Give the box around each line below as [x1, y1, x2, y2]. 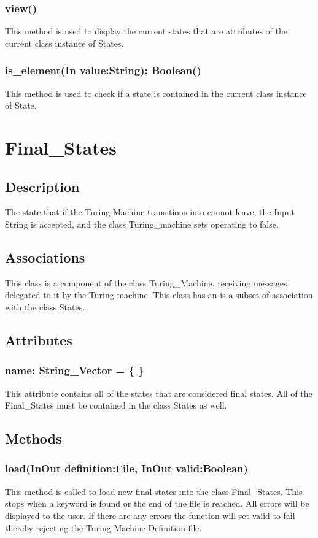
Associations [5, 247, 85, 266]
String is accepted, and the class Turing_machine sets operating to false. [5, 217, 279, 230]
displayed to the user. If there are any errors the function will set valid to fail [5, 509, 295, 521]
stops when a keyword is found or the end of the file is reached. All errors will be [5, 497, 309, 510]
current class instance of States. [5, 36, 124, 49]
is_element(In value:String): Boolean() [5, 63, 201, 78]
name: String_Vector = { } [5, 363, 144, 378]
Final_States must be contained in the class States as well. [5, 399, 227, 412]
